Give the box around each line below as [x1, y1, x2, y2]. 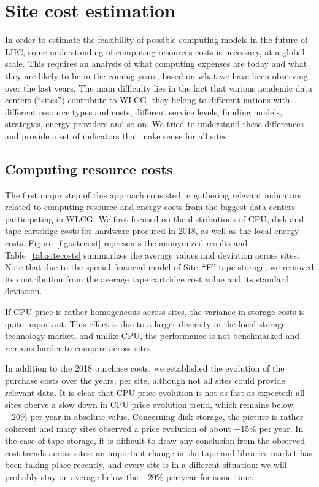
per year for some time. [166, 470, 254, 483]
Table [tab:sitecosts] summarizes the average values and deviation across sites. [5, 248, 299, 261]
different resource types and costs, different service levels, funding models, [5, 105, 282, 118]
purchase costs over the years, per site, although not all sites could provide [5, 373, 285, 386]
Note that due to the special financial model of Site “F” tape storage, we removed [5, 260, 314, 273]
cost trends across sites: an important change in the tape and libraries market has [5, 446, 312, 459]
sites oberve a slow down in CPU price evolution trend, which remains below [5, 398, 294, 411]
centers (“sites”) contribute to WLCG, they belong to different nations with [5, 93, 290, 106]
